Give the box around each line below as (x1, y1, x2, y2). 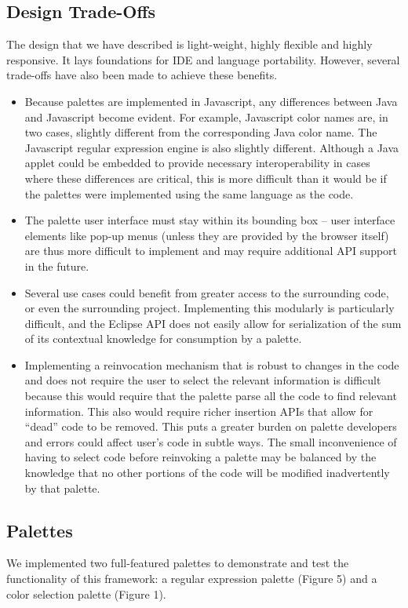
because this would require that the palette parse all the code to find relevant (24, 388, 397, 404)
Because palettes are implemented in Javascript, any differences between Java (24, 93, 398, 109)
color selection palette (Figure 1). (6, 585, 166, 602)
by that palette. (24, 479, 100, 496)
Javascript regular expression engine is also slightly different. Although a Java (24, 139, 399, 155)
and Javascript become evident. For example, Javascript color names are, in (24, 108, 388, 125)
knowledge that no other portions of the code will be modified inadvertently (24, 464, 390, 481)
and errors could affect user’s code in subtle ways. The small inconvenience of (24, 433, 397, 450)
